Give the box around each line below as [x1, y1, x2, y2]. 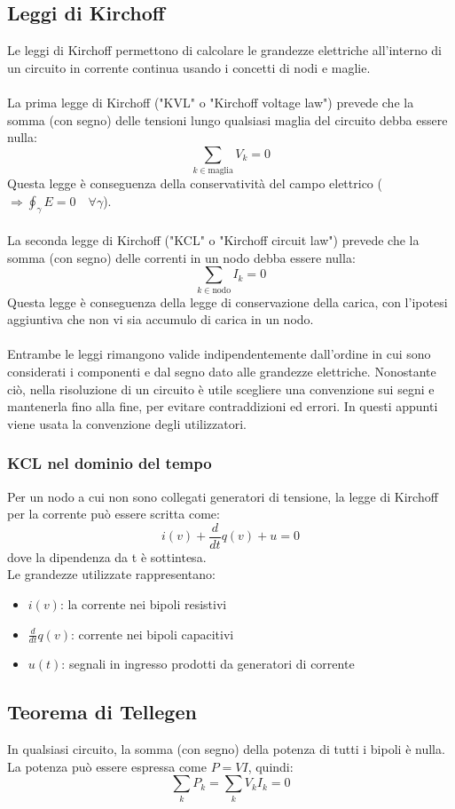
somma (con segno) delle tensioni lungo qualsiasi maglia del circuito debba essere [7, 110, 448, 129]
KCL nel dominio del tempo [7, 452, 212, 474]
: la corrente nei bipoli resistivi [59, 595, 227, 613]
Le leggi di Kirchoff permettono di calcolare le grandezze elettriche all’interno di [7, 41, 443, 59]
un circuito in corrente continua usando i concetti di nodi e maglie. [7, 58, 371, 76]
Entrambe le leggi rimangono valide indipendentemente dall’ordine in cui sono [7, 345, 431, 363]
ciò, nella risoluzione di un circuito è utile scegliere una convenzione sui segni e [7, 379, 435, 398]
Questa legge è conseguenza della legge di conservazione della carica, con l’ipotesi [7, 292, 448, 311]
